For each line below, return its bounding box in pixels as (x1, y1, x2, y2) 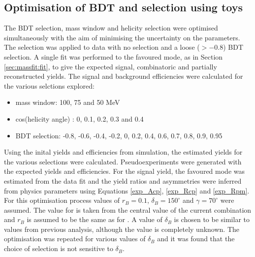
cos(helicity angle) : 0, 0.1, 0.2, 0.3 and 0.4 (15, 113, 144, 124)
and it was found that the (157, 233, 235, 244)
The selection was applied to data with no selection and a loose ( (4, 42, 200, 52)
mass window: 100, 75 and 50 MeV (15, 97, 120, 107)
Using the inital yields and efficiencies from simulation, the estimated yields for (4, 147, 243, 157)
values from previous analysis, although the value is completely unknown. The (4, 224, 240, 234)
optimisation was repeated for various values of (4, 233, 146, 244)
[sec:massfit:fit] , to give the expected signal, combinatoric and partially (4, 61, 217, 71)
